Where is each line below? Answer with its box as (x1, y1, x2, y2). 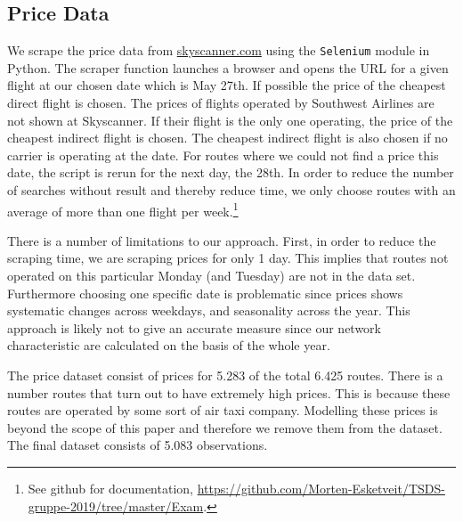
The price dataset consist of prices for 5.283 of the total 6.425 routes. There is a (7, 366, 443, 385)
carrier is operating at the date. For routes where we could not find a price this (7, 145, 439, 164)
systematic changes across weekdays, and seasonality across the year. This (7, 301, 410, 320)
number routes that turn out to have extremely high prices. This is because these (7, 383, 451, 402)
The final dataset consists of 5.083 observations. (7, 436, 268, 454)
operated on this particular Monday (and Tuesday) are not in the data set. (7, 266, 416, 285)
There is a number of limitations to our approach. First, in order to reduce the (7, 231, 436, 249)
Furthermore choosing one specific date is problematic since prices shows (7, 283, 403, 302)
